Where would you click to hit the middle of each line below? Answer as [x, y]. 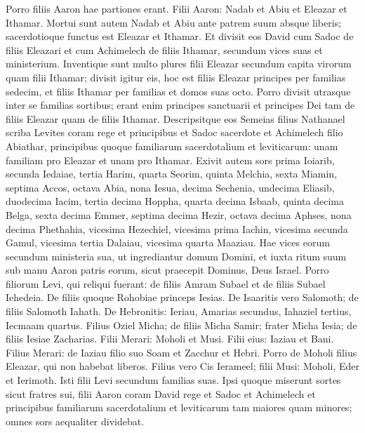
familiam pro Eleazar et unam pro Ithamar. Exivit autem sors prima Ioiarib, [170, 160]
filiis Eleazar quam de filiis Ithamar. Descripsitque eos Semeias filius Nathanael [175, 118]
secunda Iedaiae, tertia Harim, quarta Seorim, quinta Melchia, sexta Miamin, [172, 174]
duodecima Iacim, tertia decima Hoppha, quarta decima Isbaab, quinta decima [175, 201]
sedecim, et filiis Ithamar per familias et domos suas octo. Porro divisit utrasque [178, 91]
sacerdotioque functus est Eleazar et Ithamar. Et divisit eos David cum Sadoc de [180, 36]
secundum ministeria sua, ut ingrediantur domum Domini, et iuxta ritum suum [176, 256]
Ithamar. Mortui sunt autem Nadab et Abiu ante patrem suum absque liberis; [174, 22]
